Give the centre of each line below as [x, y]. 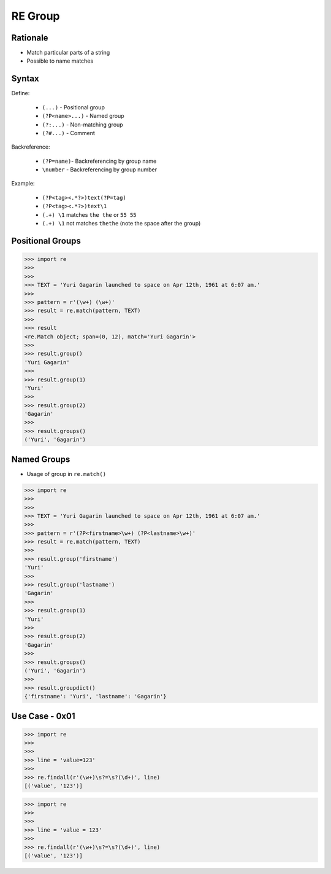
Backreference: [31, 147]
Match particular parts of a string [68, 53]
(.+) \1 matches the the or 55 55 [89, 214]
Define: [21, 93]
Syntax [25, 79]
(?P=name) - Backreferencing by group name [99, 161]
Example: [23, 184]
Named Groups [41, 459]
